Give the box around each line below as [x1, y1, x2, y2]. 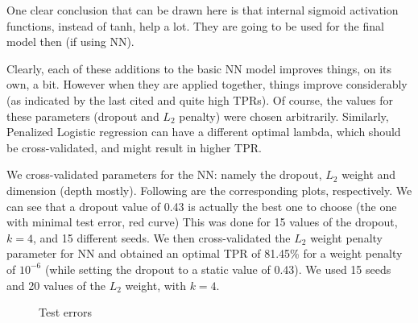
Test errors [39, 304, 92, 321]
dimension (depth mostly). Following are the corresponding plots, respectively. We [6, 181, 412, 198]
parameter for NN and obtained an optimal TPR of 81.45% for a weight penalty [6, 245, 403, 262]
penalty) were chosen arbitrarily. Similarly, [179, 107, 389, 124]
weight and [341, 166, 396, 183]
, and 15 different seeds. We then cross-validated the [32, 229, 291, 246]
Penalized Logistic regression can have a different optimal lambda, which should [6, 123, 401, 140]
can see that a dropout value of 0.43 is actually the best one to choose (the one [6, 197, 397, 214]
